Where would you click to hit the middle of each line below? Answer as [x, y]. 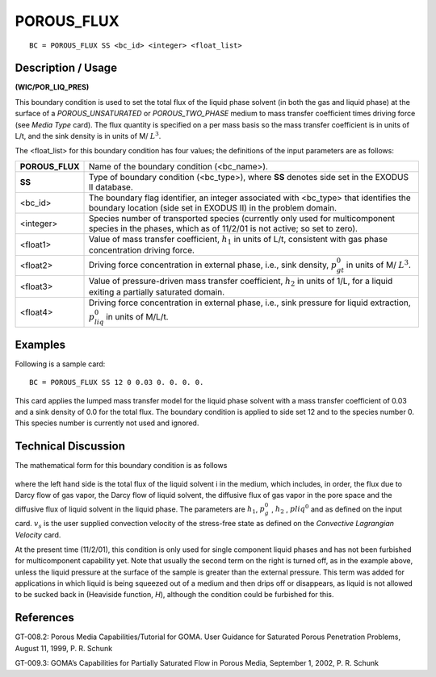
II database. [111, 187]
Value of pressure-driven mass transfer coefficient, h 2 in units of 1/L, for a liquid [241, 282]
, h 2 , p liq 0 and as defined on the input [337, 509]
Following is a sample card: [60, 364]
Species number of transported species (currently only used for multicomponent [242, 218]
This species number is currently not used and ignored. [107, 423]
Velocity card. [38, 535]
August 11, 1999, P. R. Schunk [64, 648]
